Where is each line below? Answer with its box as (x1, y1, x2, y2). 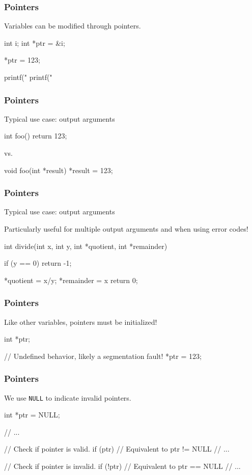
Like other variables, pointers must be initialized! (4, 316, 157, 327)
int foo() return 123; (4, 130, 67, 141)
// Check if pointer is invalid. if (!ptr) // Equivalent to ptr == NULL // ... (4, 461, 241, 471)
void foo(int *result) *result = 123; (4, 164, 113, 175)
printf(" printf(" (4, 72, 52, 82)
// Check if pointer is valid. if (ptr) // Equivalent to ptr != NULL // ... (4, 443, 230, 454)
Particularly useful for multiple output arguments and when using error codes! (4, 223, 248, 234)
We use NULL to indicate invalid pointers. (4, 392, 131, 403)
